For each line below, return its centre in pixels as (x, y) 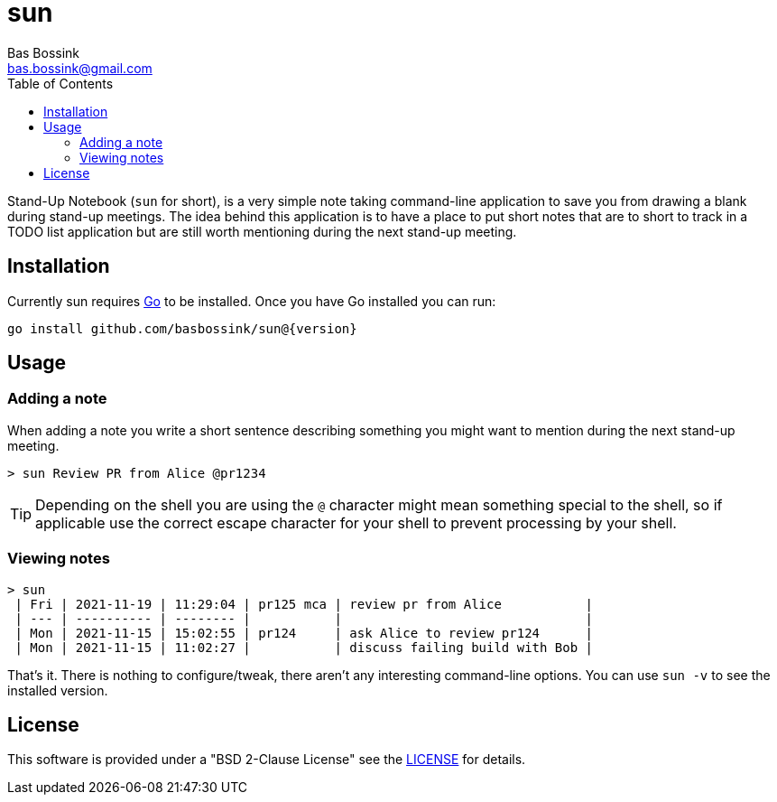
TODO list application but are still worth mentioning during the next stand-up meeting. (262, 231)
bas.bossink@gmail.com (80, 68)
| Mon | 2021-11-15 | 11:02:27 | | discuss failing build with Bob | (304, 647)
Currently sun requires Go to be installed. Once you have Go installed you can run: (252, 301)
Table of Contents (60, 83)
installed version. (58, 690)
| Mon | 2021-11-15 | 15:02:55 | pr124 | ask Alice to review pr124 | (304, 633)
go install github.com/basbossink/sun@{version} (182, 328)
